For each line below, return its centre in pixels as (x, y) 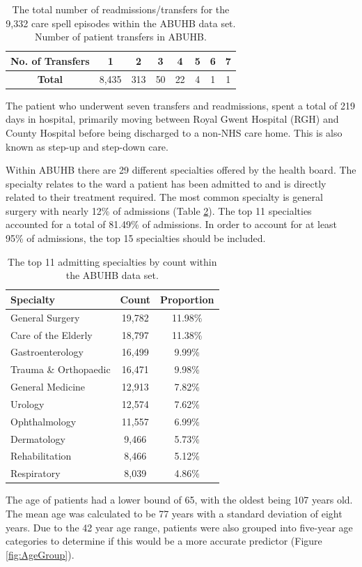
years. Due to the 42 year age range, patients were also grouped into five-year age (179, 527)
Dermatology (38, 438)
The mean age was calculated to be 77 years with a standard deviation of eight (174, 513)
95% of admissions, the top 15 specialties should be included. (136, 238)
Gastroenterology (47, 352)
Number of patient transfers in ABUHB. (120, 37)
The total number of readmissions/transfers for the (121, 9)
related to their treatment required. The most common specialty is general (164, 197)
